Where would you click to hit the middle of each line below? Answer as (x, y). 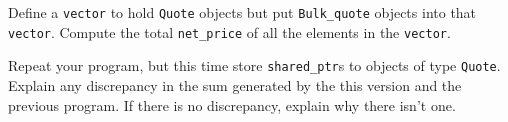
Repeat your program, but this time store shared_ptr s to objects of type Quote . (254, 65)
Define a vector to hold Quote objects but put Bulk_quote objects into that (242, 12)
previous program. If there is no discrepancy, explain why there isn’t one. (232, 104)
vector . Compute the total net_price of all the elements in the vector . (229, 31)
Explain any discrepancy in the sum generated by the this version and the (235, 84)
